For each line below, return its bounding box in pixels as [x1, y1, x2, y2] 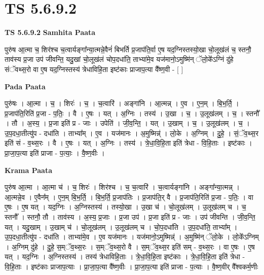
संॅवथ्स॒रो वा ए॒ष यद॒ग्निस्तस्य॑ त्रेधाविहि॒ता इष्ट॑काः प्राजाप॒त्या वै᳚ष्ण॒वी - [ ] [5, 63, 183, 74]
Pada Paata [5, 81, 46, 91]
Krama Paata [5, 164, 52, 175]
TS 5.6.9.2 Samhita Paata [5, 27, 96, 38]
